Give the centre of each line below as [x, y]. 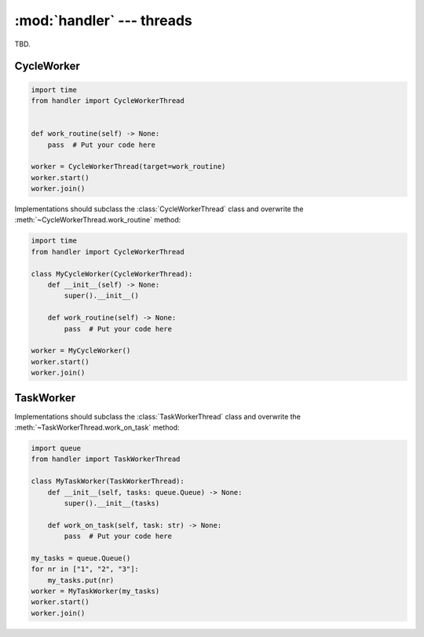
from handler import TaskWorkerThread [106, 459]
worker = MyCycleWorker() [81, 351]
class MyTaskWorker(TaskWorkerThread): [108, 481]
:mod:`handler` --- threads [103, 20]
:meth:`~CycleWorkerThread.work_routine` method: [98, 220]
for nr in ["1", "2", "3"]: [85, 569]
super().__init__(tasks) [112, 503]
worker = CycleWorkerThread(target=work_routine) [128, 167]
